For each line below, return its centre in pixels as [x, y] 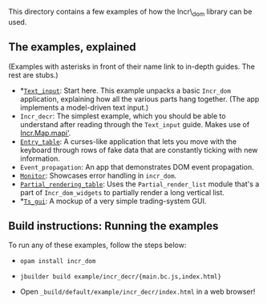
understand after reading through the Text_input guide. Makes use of [135, 124]
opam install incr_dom [58, 262]
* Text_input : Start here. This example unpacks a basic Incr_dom [125, 90]
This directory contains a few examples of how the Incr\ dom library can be [130, 13]
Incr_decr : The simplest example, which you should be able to [123, 116]
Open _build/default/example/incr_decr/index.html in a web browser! [138, 292]
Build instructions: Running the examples [113, 226]
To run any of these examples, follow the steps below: [97, 245]
